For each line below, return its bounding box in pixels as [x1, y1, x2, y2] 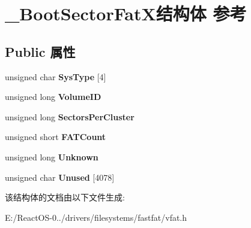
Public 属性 [5, 42, 76, 60]
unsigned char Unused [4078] [5, 171, 115, 183]
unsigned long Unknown [5, 150, 98, 163]
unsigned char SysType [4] [5, 70, 106, 83]
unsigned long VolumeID [5, 90, 101, 103]
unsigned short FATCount [5, 130, 106, 143]
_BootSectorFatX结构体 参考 [5, 1, 247, 26]
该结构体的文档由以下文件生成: [5, 191, 125, 203]
